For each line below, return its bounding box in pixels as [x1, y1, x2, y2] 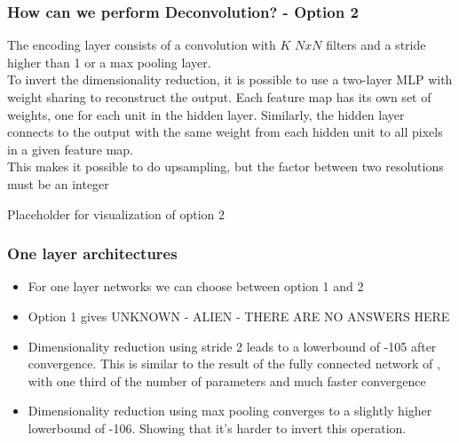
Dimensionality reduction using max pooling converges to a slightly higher [28, 401, 432, 420]
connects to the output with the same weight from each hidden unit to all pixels [7, 123, 443, 141]
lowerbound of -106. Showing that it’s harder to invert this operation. [28, 418, 407, 437]
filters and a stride [326, 36, 426, 54]
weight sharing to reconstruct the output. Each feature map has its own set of [7, 88, 431, 106]
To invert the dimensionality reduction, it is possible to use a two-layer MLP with [7, 70, 453, 89]
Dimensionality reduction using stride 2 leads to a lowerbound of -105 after [28, 336, 437, 355]
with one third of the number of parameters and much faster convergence [28, 371, 426, 390]
